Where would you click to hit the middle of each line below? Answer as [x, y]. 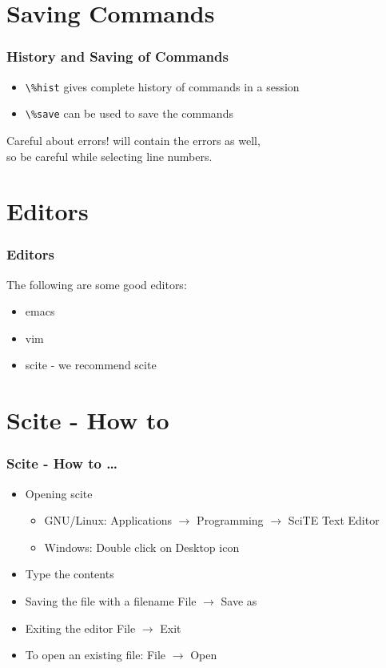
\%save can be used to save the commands [129, 113]
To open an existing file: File [96, 655]
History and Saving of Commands [117, 56]
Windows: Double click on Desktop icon [142, 547]
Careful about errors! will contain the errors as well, [133, 140]
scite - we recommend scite [91, 365]
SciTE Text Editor [334, 520]
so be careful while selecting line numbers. [109, 156]
